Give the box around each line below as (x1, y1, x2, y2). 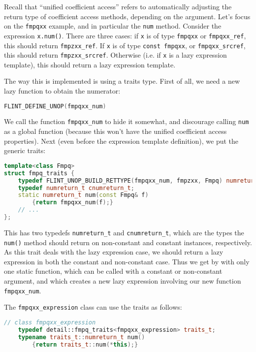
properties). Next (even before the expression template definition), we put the (4, 135, 238, 146)
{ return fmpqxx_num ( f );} (32, 199, 113, 206)
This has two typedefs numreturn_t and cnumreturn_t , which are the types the (4, 227, 244, 237)
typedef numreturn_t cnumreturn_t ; (18, 184, 134, 192)
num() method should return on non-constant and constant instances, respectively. (4, 237, 252, 247)
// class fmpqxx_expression (4, 319, 96, 326)
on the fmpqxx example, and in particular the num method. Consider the (4, 21, 222, 31)
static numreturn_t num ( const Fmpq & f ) (18, 192, 149, 199)
